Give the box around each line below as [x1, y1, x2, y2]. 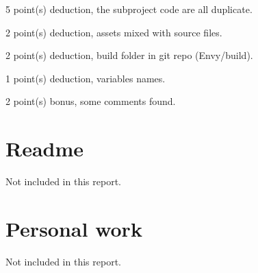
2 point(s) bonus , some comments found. [5, 94, 176, 108]
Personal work [5, 214, 142, 242]
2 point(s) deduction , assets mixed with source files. [5, 25, 222, 39]
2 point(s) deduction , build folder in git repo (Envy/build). [5, 48, 253, 62]
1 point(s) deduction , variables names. [5, 71, 166, 85]
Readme [5, 134, 84, 163]
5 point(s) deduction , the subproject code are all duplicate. [5, 2, 253, 16]
